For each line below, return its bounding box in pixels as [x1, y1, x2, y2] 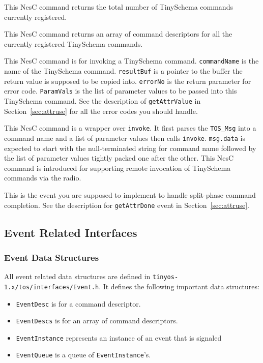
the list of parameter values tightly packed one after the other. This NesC [4, 153, 234, 163]
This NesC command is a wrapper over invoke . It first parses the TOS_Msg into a [4, 123, 256, 133]
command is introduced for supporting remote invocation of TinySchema [4, 162, 231, 173]
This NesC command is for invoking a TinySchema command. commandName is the [4, 55, 259, 66]
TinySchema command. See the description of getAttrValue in [4, 96, 201, 106]
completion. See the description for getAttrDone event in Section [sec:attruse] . [4, 199, 250, 210]
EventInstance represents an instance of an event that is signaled [16, 332, 222, 343]
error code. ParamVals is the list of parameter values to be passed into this [4, 85, 237, 96]
